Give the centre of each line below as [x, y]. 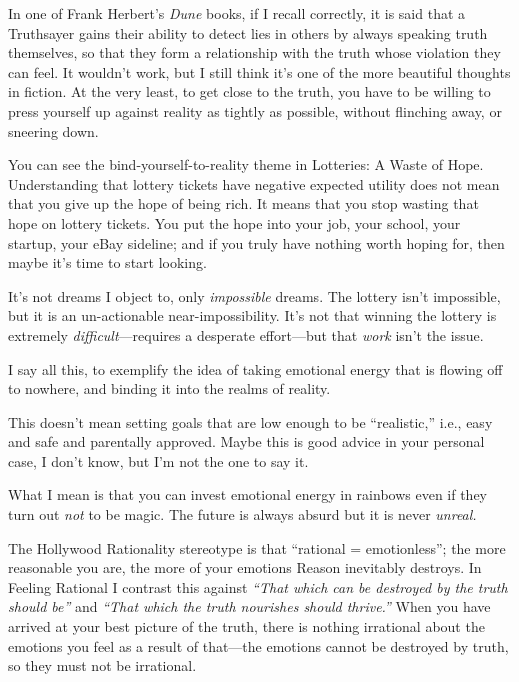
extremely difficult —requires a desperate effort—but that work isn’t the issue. [246, 334]
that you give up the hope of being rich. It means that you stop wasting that [243, 203]
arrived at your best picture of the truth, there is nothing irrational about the [246, 626]
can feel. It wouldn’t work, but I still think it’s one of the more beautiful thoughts [259, 71]
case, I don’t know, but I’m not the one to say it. [158, 460]
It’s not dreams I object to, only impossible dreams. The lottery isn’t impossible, [254, 295]
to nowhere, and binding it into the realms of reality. [169, 388]
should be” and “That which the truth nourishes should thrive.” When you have [249, 606]
